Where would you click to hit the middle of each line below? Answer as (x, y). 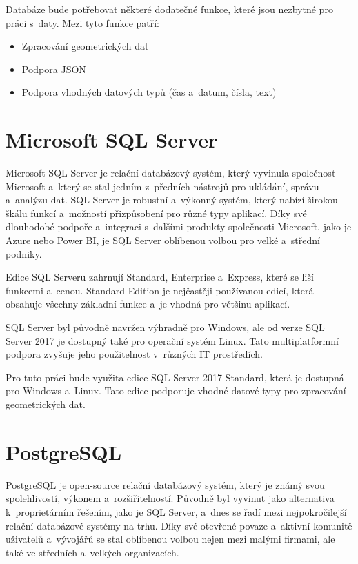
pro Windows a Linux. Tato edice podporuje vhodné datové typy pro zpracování (176, 391)
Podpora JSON (54, 69)
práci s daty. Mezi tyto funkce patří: (83, 22)
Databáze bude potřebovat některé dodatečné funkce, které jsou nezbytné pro (169, 9)
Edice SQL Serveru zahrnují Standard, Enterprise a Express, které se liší (160, 277)
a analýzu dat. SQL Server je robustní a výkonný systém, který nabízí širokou (172, 200)
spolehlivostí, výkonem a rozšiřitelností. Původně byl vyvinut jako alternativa (170, 498)
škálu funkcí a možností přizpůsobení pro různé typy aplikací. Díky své (156, 213)
